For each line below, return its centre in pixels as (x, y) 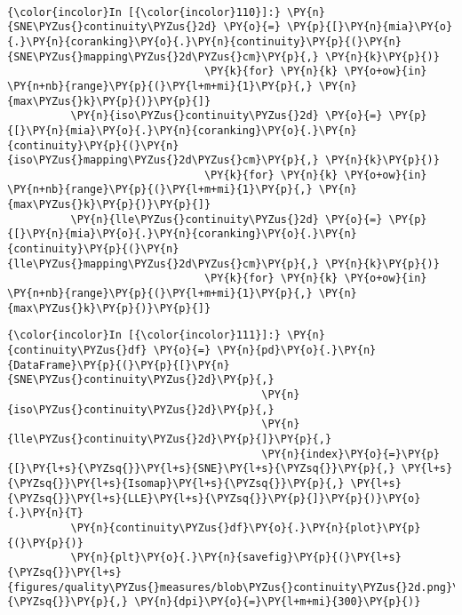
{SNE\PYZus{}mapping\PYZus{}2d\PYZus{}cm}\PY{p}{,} (163, 56)
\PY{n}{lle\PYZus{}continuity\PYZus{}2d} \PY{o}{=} (227, 219)
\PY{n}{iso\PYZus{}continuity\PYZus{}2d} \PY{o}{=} (227, 116)
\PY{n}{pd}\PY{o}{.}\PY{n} (297, 351)
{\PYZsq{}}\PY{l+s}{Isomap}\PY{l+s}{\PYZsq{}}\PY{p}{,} (176, 483)
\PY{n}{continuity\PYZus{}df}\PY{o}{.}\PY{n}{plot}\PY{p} (246, 527)
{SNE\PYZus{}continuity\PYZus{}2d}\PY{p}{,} (141, 380)
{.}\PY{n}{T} (45, 513)
